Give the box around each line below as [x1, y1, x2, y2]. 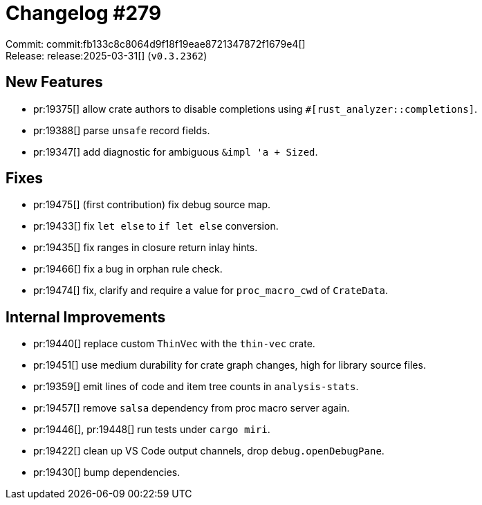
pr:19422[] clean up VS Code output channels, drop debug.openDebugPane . [33, 445, 384, 457]
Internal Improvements [6, 308, 166, 326]
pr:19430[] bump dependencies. [33, 466, 180, 479]
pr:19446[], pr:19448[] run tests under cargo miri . [33, 423, 270, 436]
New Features [6, 73, 103, 91]
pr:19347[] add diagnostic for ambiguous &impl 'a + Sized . [33, 145, 318, 158]
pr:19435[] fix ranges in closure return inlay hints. [33, 241, 258, 254]
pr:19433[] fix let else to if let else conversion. [33, 220, 279, 232]
